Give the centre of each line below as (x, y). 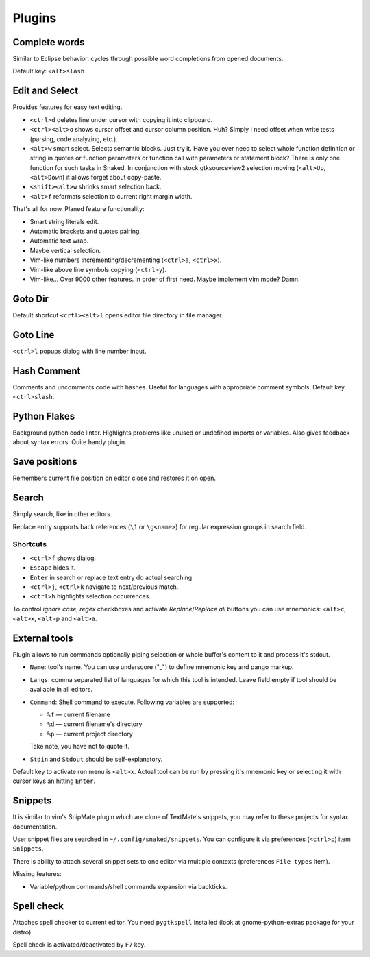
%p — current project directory (90, 734)
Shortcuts (30, 544)
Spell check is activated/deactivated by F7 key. (79, 945)
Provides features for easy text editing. (67, 107)
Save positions (45, 462)
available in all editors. (61, 690)
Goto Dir (31, 299)
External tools (43, 638)
